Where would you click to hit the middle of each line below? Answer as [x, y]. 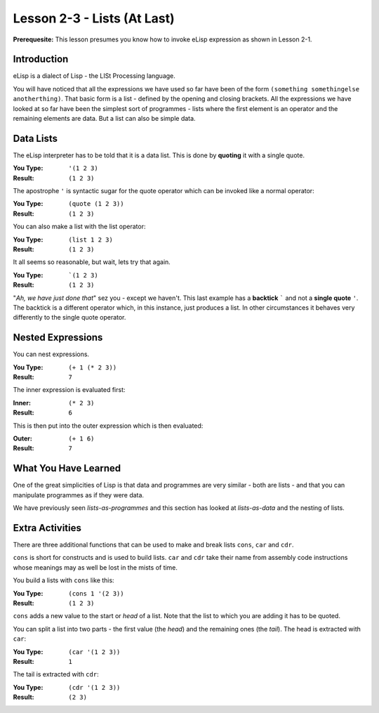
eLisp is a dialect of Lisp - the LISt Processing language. [94, 76]
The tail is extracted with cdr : [56, 674]
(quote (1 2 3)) [96, 204]
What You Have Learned [67, 468]
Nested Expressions [58, 338]
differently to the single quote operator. [69, 318]
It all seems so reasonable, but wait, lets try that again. [92, 262]
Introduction [41, 59]
